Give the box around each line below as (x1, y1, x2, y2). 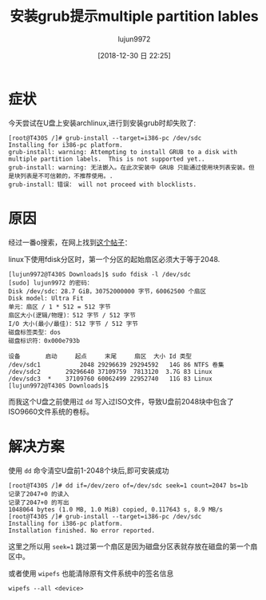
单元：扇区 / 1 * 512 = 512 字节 (8, 303, 111, 311)
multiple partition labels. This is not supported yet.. (8, 155, 205, 163)
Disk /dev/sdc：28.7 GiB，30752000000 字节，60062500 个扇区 (8, 287, 206, 296)
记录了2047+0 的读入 (8, 490, 69, 498)
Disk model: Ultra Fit (8, 294, 84, 302)
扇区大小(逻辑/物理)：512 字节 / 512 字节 (8, 311, 136, 320)
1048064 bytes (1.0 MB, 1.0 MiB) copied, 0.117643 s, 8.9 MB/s (8, 505, 224, 514)
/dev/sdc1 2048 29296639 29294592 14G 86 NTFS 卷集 (8, 360, 224, 368)
